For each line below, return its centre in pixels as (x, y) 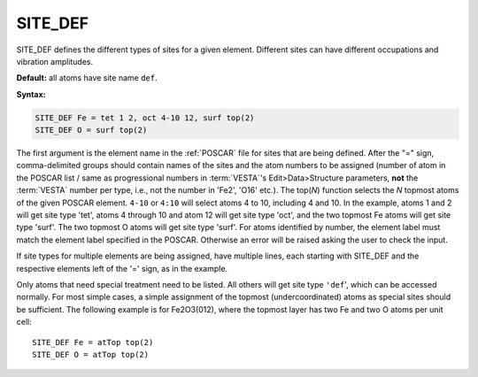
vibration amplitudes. (55, 61)
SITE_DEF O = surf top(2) (91, 130)
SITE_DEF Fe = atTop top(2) (93, 342)
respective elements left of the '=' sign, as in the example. (122, 268)
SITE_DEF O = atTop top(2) (91, 354)
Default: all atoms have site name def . (87, 78)
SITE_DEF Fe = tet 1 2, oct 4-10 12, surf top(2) (145, 118)
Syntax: (31, 94)
